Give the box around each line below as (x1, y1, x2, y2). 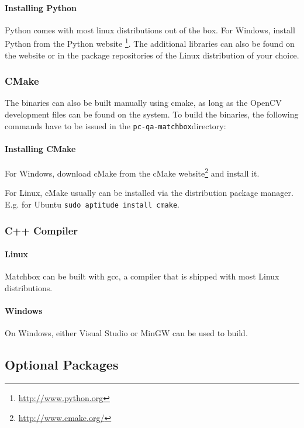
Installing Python (5, 1, 77, 13)
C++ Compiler (5, 223, 78, 237)
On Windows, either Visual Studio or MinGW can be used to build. (5, 327, 248, 339)
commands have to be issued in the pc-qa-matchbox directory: (5, 119, 226, 132)
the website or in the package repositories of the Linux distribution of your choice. (5, 49, 299, 61)
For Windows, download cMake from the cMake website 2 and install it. (5, 165, 260, 179)
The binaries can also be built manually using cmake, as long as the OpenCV (5, 96, 282, 109)
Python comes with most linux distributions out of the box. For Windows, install (5, 23, 295, 36)
